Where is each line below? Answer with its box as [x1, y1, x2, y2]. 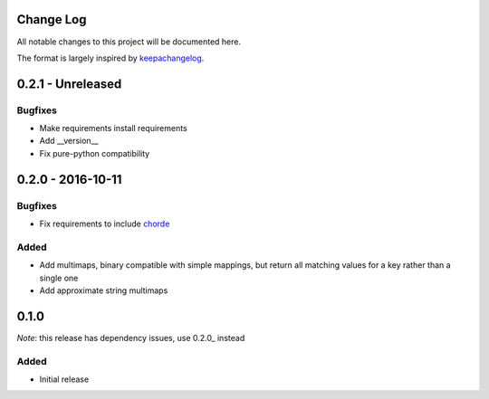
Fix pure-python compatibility [39, 147, 150, 158]
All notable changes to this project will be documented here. [16, 36, 242, 47]
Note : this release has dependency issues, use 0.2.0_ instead [16, 332, 245, 343]
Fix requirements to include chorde [39, 218, 170, 229]
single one [39, 272, 79, 283]
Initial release [39, 374, 90, 385]
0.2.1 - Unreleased [16, 76, 122, 91]
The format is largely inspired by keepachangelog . [16, 52, 205, 63]
